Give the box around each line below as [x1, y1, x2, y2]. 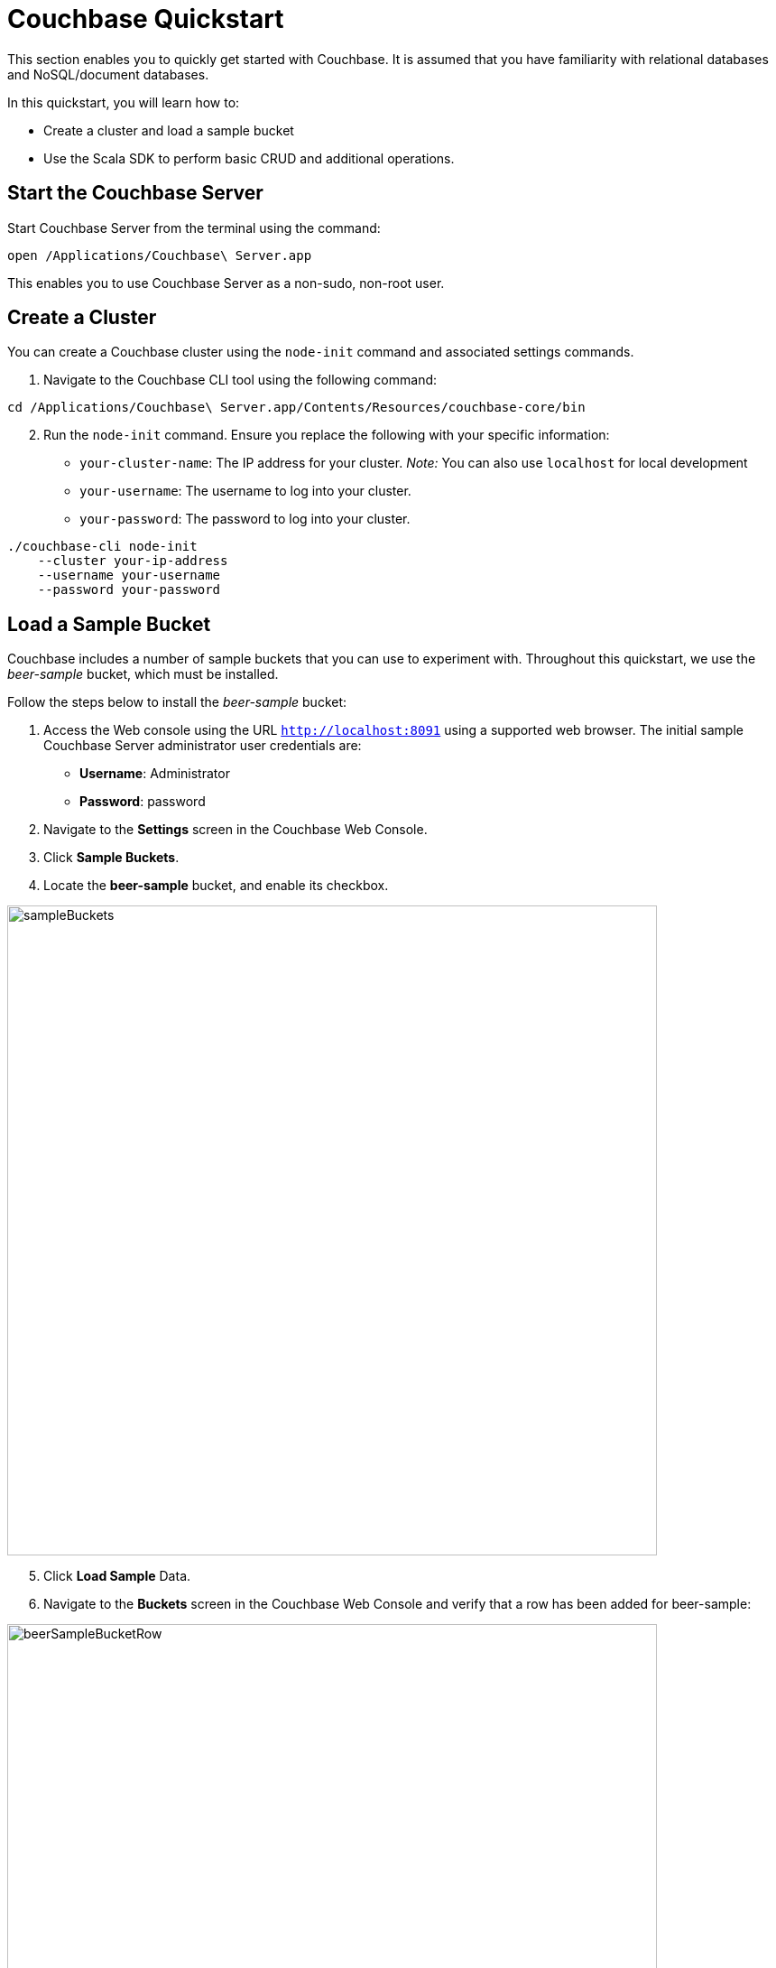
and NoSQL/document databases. [7, 66, 209, 82]
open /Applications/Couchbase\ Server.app [7, 247, 312, 263]
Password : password [79, 794, 206, 810]
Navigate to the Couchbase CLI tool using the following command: [43, 372, 438, 388]
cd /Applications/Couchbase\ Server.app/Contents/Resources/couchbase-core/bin [7, 400, 586, 415]
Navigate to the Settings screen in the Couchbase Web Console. [43, 822, 428, 838]
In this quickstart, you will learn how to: [7, 94, 240, 110]
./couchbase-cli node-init [7, 539, 198, 554]
